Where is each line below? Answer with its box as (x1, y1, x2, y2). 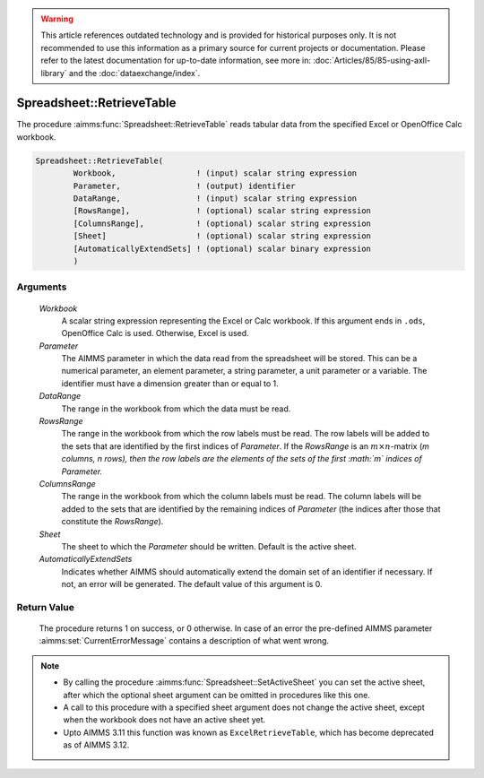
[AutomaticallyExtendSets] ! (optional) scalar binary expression (73, 243, 372, 254)
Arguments (16, 281, 67, 293)
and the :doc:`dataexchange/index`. (68, 67, 201, 78)
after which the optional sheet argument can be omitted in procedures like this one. (63, 689, 371, 700)
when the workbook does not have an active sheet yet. (63, 714, 266, 725)
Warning (40, 13, 73, 24)
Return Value (16, 601, 75, 613)
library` (40, 67, 67, 78)
